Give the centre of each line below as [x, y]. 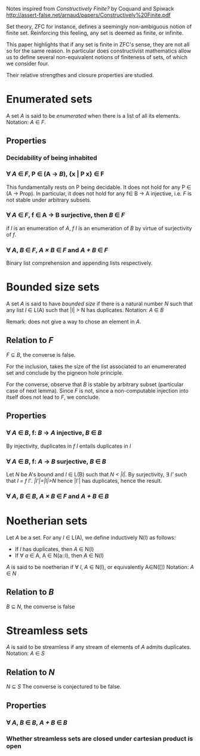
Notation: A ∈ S [25, 653]
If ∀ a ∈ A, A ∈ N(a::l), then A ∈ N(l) [59, 555]
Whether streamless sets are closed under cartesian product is [100, 739]
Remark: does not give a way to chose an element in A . [74, 322]
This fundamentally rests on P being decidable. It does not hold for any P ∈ [99, 187]
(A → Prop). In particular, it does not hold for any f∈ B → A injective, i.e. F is [99, 193]
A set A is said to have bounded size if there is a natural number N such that [99, 304]
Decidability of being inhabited [52, 158]
